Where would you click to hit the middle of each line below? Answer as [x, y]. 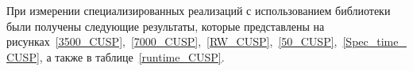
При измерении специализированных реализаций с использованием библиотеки [199, 10]
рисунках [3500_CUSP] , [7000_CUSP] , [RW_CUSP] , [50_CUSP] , [172, 41]
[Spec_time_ [374, 41]
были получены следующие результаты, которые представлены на [166, 26]
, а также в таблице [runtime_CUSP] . [132, 56]
